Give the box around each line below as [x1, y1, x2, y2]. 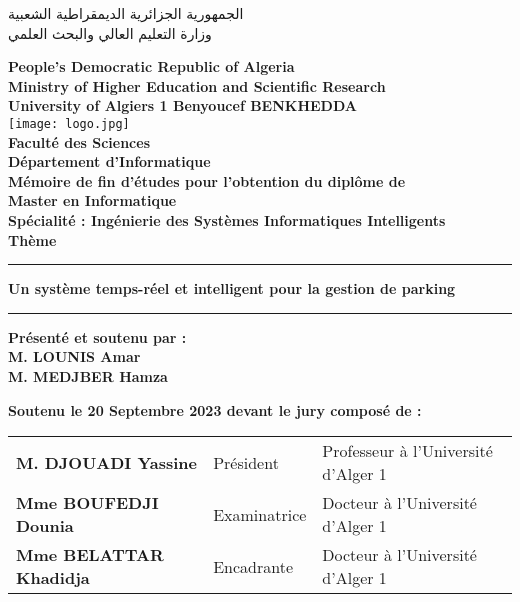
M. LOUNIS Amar [8, 346, 141, 367]
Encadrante [213, 554, 294, 578]
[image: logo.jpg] [8, 116, 130, 131]
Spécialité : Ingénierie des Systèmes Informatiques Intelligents [8, 210, 446, 230]
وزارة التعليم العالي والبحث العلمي [8, 22, 212, 43]
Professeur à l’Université [322, 439, 493, 463]
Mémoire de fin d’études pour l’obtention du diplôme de [8, 170, 406, 191]
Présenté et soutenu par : [8, 326, 187, 347]
